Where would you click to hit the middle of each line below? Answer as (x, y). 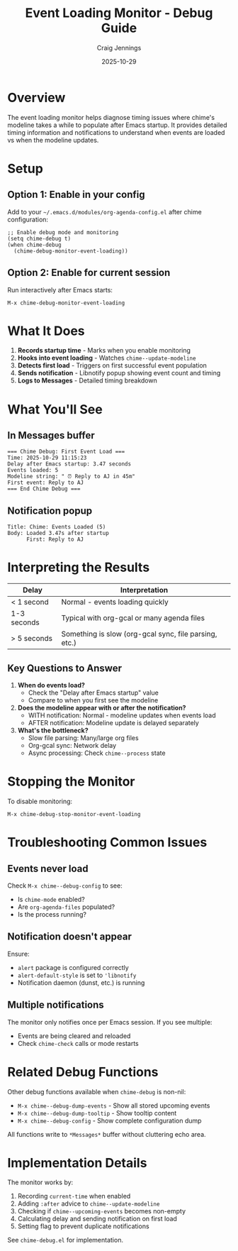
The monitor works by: (40, 1182)
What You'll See (55, 409)
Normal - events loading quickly (115, 602)
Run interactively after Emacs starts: (60, 290)
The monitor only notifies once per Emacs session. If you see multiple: (110, 1022)
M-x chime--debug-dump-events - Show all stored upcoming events (114, 1106)
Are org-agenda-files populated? (66, 907)
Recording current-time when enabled (74, 1196)
